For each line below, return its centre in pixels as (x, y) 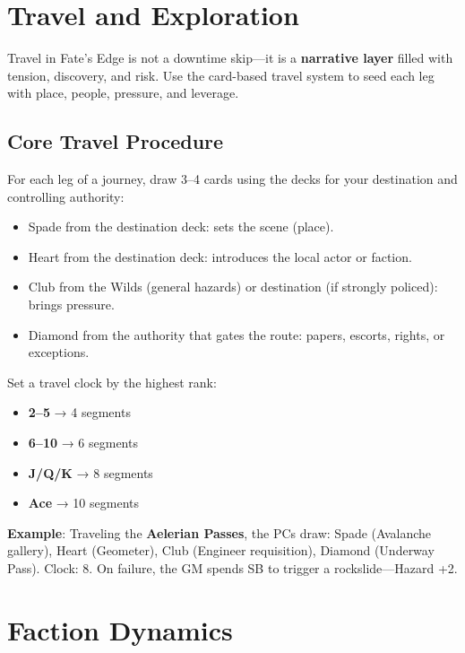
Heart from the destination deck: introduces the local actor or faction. (220, 256)
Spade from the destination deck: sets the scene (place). (181, 226)
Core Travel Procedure (116, 141)
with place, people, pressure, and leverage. (123, 93)
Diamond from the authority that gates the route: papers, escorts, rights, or (237, 334)
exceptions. (59, 352)
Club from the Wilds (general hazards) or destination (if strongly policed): (233, 287)
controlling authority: (66, 196)
